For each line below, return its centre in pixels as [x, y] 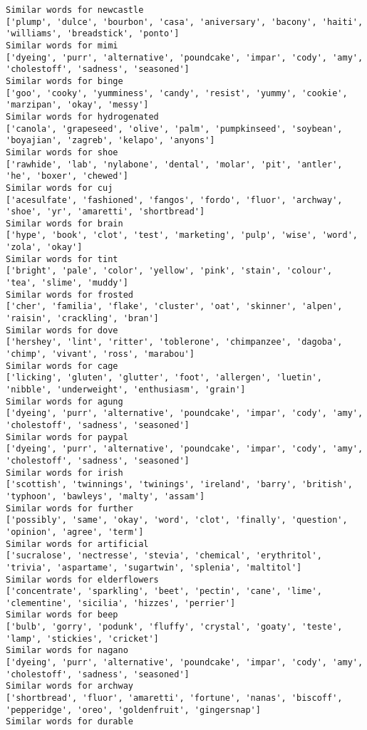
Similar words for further [69, 508]
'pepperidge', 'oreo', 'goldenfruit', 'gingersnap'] [133, 710]
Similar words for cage [62, 366]
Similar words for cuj [60, 188]
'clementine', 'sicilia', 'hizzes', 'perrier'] [121, 603]
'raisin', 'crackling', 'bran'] [82, 319]
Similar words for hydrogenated [82, 116]
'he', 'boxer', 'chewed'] [67, 176]
